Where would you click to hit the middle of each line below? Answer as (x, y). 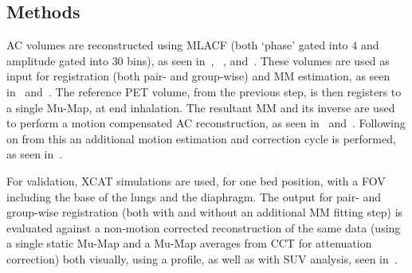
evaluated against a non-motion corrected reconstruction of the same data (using (204, 227)
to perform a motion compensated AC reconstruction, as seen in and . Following (206, 123)
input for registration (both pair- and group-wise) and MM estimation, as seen (198, 76)
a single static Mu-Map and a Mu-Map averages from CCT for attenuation (189, 243)
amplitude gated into (57, 60)
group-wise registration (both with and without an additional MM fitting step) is (205, 212)
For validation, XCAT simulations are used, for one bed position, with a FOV (196, 180)
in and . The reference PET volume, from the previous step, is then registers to (204, 91)
